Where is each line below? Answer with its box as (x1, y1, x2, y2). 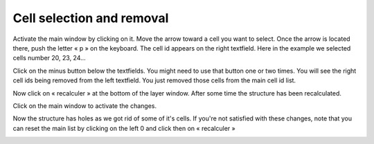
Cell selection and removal (12, 10, 169, 26)
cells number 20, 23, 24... (12, 54, 86, 62)
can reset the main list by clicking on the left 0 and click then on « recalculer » (12, 124, 235, 132)
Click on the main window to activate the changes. (12, 101, 157, 110)
